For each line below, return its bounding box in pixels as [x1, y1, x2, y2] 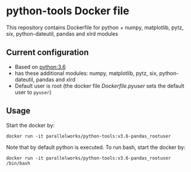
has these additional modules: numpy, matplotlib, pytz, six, [14, 70, 158, 77]
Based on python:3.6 [14, 63, 66, 70]
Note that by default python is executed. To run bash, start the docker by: [6, 143, 186, 151]
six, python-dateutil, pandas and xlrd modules [6, 30, 119, 37]
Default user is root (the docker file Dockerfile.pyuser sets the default [14, 82, 185, 89]
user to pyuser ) [14, 88, 52, 96]
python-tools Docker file [6, 4, 129, 18]
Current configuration [6, 48, 89, 58]
